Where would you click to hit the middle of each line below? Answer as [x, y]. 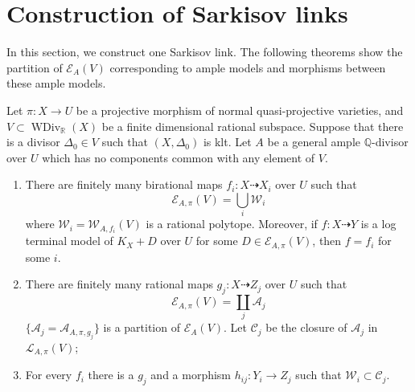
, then [327, 241]
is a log [378, 224]
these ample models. [56, 83]
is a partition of [142, 327]
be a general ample [314, 142]
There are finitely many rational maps [119, 284]
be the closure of [306, 327]
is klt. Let [227, 142]
